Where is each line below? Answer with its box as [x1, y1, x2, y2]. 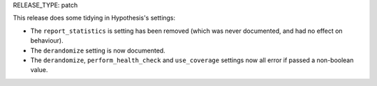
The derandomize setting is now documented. [30, 46, 165, 55]
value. [30, 66, 48, 74]
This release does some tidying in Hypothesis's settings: [13, 14, 176, 22]
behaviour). [30, 36, 64, 45]
